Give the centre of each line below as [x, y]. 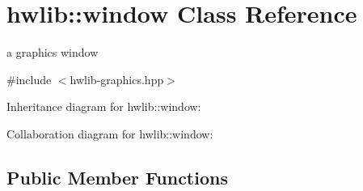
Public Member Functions [117, 177]
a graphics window [53, 52]
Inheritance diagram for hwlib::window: [104, 106]
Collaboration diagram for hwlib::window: [110, 133]
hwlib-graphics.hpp [117, 79]
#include [29, 79]
